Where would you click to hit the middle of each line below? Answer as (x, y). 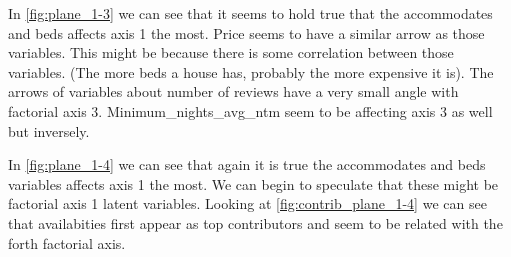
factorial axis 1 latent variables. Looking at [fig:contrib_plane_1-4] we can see (247, 203)
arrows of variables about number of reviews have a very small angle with (233, 91)
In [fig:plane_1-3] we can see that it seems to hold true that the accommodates (250, 13)
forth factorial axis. (67, 242)
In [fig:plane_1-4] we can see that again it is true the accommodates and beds (247, 164)
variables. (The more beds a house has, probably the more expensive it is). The (251, 71)
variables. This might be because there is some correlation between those (231, 52)
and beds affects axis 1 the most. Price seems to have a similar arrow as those (246, 32)
